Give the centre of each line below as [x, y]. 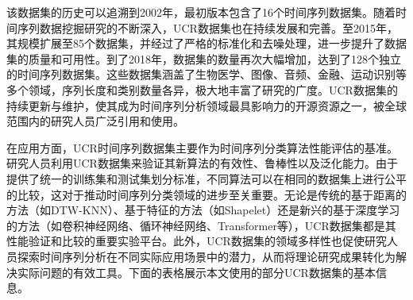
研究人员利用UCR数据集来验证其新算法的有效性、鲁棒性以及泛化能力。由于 [202, 163]
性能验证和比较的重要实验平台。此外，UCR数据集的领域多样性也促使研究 [197, 241]
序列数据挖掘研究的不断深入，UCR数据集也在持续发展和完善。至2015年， [207, 27]
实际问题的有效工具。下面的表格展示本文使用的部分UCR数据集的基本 [196, 272]
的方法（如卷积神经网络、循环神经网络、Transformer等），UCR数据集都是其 [201, 225]
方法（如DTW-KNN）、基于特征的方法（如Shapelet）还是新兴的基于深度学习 [203, 210]
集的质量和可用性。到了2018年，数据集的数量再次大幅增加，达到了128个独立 [204, 58]
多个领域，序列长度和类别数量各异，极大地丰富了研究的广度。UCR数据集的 [202, 89]
